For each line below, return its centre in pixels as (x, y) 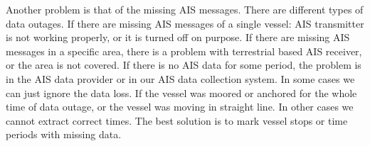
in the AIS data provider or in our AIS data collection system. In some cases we (180, 78)
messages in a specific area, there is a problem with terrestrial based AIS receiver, (184, 51)
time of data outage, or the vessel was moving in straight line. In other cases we (180, 107)
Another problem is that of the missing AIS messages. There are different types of (185, 9)
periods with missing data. (64, 134)
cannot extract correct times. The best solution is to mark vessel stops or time (177, 120)
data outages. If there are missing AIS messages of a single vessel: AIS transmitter (185, 23)
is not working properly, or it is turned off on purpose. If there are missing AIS (178, 37)
